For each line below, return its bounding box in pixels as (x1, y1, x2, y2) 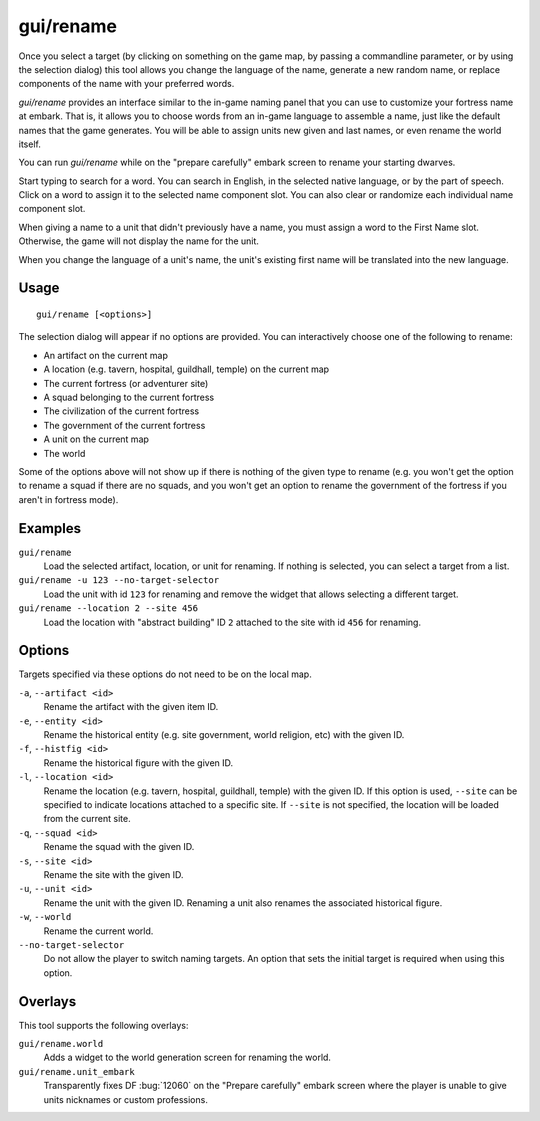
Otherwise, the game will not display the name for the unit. (18, 235, 260, 247)
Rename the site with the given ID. (43, 868, 184, 880)
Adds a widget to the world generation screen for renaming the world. (43, 1051, 332, 1064)
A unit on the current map (43, 433, 150, 445)
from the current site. (43, 813, 131, 825)
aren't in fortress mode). (18, 493, 119, 505)
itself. (18, 138, 42, 150)
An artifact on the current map (43, 349, 169, 361)
